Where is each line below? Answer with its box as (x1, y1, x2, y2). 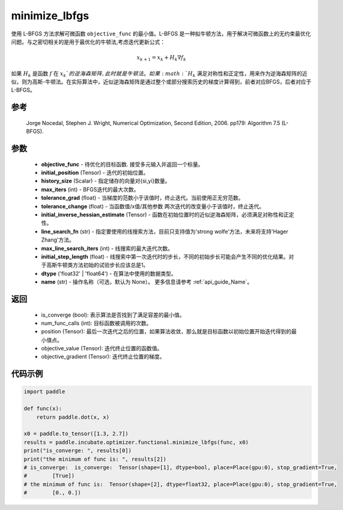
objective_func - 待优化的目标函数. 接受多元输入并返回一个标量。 (41, 160, 204, 168)
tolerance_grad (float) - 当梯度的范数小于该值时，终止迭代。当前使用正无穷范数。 (41, 194, 244, 201)
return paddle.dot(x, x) (36, 413, 110, 420)
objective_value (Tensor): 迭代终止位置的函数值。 (41, 345, 163, 352)
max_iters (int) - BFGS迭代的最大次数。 (41, 186, 139, 193)
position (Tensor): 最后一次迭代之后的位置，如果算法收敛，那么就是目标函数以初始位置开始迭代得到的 (41, 328, 291, 335)
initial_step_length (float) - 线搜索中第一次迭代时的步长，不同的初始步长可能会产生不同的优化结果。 (41, 253, 289, 260)
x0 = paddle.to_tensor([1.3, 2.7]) (23, 430, 129, 437)
